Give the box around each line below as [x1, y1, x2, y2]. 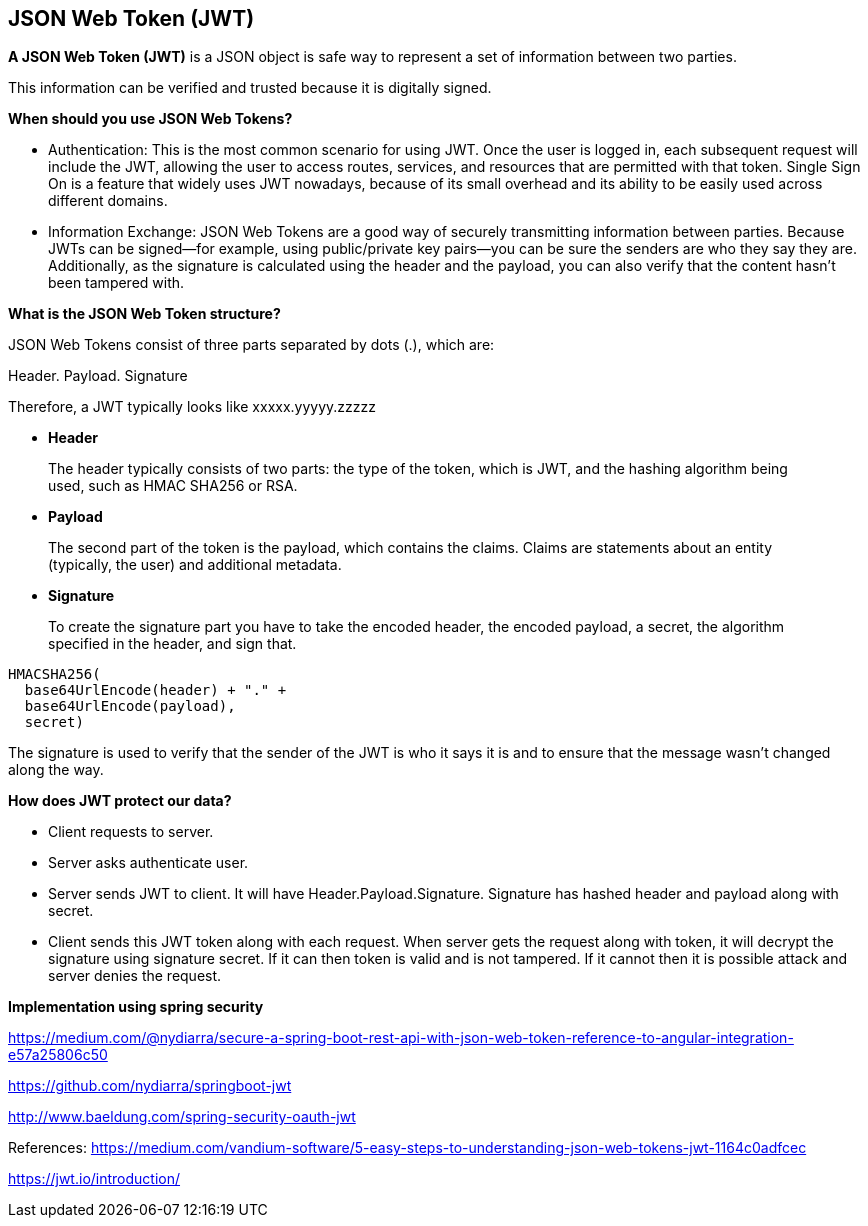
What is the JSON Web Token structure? [8, 305, 281, 323]
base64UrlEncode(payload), [24, 698, 236, 715]
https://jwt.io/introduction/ [8, 1170, 181, 1188]
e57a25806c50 [8, 1046, 108, 1064]
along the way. [8, 761, 104, 779]
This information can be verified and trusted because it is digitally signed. [8, 79, 492, 97]
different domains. [48, 192, 168, 210]
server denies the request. [48, 967, 222, 985]
